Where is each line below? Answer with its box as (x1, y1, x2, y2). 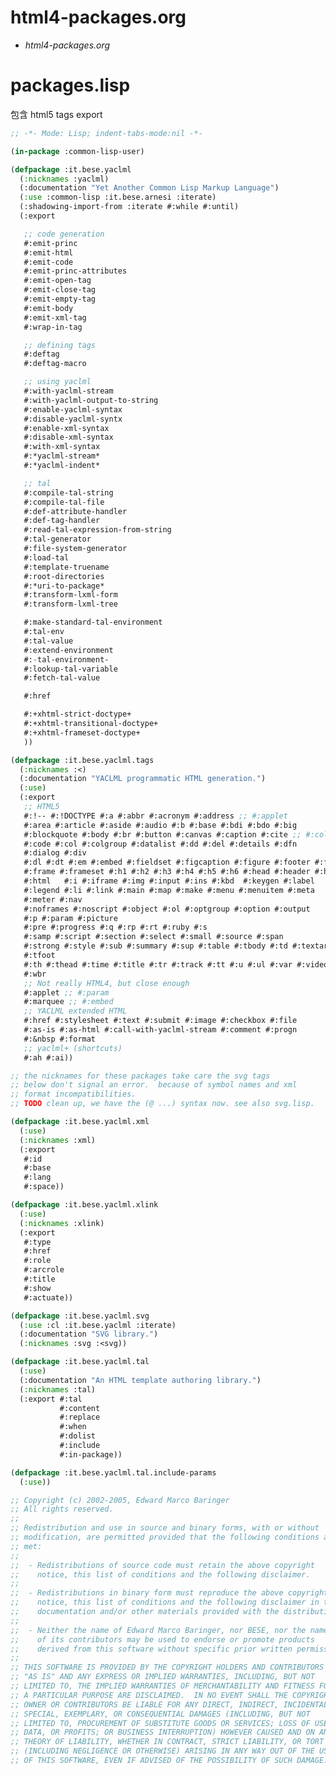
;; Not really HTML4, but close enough (23, 978, 190, 988)
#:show (23, 1283, 52, 1293)
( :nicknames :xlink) (19, 1218, 105, 1228)
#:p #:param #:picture (23, 913, 118, 923)
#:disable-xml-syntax (23, 432, 114, 443)
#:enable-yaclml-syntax (23, 404, 123, 415)
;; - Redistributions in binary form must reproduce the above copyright (10, 1588, 329, 1598)
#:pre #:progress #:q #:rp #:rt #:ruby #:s (23, 922, 208, 933)
